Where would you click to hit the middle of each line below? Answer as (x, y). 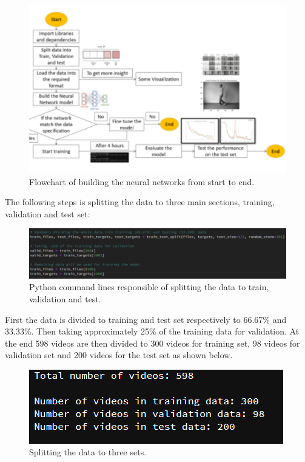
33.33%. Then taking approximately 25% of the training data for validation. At (152, 331)
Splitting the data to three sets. (88, 452)
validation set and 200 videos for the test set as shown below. (119, 355)
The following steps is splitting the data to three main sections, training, (140, 202)
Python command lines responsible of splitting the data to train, (149, 287)
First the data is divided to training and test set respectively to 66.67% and (146, 319)
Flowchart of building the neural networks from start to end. (142, 181)
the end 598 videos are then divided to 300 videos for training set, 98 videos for (152, 343)
